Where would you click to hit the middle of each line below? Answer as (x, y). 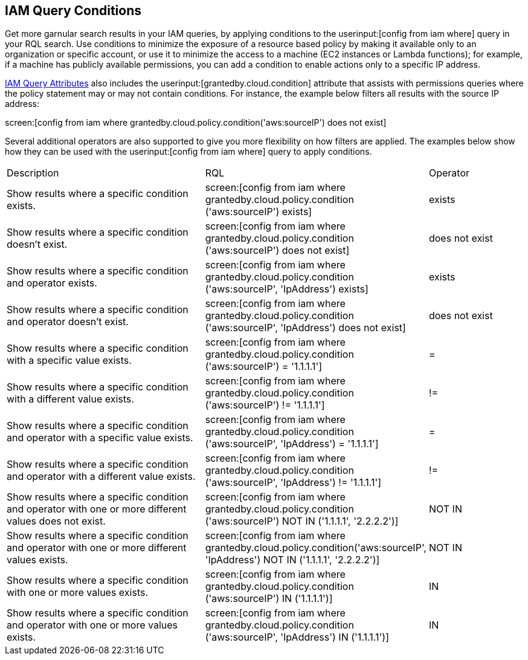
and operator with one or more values (92, 625)
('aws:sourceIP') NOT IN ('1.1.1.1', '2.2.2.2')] (302, 521)
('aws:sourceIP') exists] (259, 212)
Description (33, 173)
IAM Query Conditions (73, 11)
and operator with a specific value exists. (100, 438)
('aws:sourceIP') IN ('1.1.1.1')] (269, 599)
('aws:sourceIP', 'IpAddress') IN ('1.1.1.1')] (297, 637)
